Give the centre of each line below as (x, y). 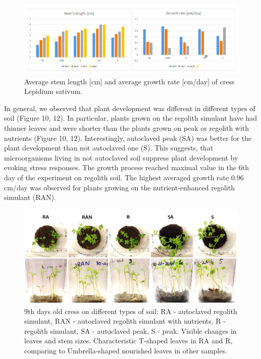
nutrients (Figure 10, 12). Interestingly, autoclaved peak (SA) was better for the (128, 138)
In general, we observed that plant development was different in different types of (130, 108)
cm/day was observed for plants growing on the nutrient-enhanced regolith (119, 187)
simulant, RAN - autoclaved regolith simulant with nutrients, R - (125, 321)
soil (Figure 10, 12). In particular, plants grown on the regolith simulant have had (131, 118)
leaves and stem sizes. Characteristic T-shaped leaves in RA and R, (128, 341)
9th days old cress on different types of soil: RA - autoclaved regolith (131, 311)
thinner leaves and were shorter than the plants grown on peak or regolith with (127, 128)
